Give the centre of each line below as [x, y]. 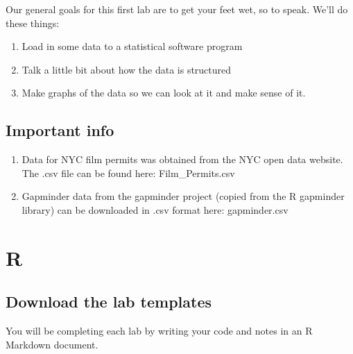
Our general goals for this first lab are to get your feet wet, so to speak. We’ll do [177, 9]
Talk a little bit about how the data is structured [127, 69]
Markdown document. [52, 344]
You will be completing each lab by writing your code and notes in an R [159, 331]
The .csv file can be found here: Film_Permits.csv [128, 172]
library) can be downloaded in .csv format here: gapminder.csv [155, 209]
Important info [60, 130]
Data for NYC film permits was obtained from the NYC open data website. [182, 159]
